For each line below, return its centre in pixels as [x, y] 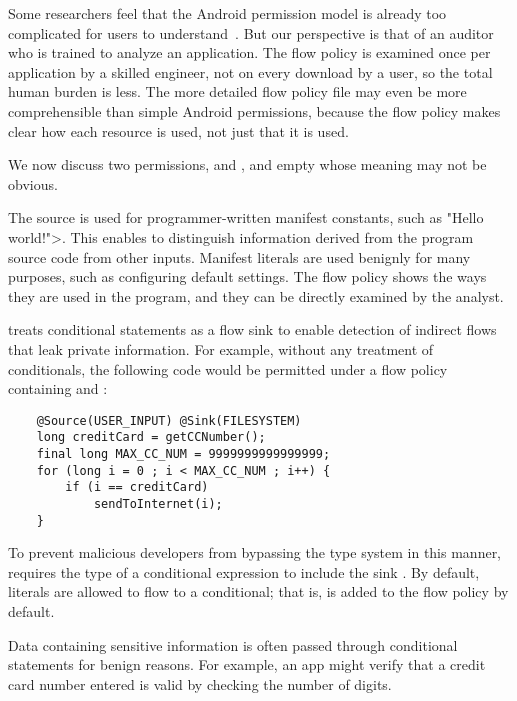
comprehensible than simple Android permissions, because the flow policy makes [254, 110]
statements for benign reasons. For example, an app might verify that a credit [247, 664]
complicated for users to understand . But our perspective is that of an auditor [251, 32]
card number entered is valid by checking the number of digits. [200, 683]
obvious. [33, 183]
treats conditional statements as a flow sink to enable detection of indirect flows [252, 329]
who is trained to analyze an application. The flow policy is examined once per [249, 52]
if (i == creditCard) [137, 487]
